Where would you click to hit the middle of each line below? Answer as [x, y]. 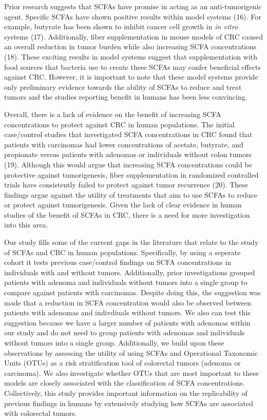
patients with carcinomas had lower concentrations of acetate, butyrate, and [124, 144]
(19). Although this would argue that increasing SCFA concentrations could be [128, 164]
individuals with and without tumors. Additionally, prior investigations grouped [130, 272]
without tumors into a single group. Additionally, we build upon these [114, 342]
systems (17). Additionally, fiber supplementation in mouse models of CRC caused [133, 36]
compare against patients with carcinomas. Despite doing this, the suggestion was [132, 292]
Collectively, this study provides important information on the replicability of [126, 393]
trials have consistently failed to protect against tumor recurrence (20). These [126, 185]
